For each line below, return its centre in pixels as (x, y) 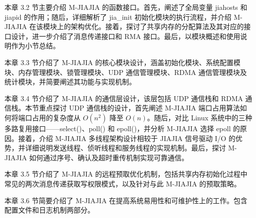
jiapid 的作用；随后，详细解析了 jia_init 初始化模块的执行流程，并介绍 (118, 17)
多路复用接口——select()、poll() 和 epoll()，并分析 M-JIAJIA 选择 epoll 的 (122, 128)
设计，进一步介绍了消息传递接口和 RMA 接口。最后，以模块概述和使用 (126, 36)
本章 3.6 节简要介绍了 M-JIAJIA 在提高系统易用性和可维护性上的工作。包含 (126, 200)
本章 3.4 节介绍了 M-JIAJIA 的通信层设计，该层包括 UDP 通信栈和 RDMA (124, 98)
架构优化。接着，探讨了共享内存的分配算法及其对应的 (157, 26)
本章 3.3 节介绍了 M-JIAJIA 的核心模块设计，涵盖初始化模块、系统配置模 (123, 62)
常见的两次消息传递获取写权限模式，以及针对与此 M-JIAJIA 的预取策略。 (123, 183)
